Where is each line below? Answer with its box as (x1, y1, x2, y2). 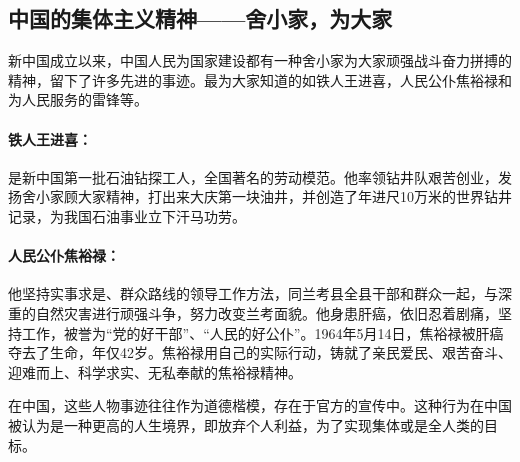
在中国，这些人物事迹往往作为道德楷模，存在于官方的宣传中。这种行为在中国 (8, 395, 512, 416)
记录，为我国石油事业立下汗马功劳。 (8, 205, 246, 226)
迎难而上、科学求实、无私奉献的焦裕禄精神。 (8, 361, 302, 382)
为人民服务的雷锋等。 (8, 89, 148, 110)
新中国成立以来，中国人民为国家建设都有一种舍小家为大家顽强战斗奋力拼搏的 (8, 50, 512, 71)
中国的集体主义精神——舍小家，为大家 (8, 3, 393, 34)
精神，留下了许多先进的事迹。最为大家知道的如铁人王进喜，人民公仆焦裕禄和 (8, 69, 512, 90)
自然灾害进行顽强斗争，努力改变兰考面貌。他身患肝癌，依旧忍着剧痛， (35, 302, 498, 323)
